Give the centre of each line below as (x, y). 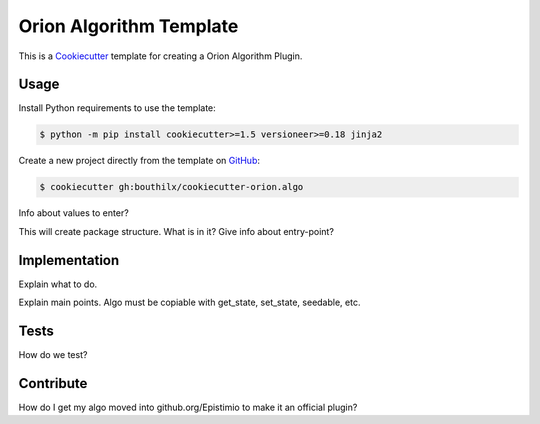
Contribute (53, 383)
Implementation (69, 260)
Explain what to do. (58, 284)
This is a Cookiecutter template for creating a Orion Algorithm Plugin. (160, 56)
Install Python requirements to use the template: (117, 108)
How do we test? (53, 354)
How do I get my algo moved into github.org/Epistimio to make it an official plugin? (188, 407)
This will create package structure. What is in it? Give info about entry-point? (176, 231)
